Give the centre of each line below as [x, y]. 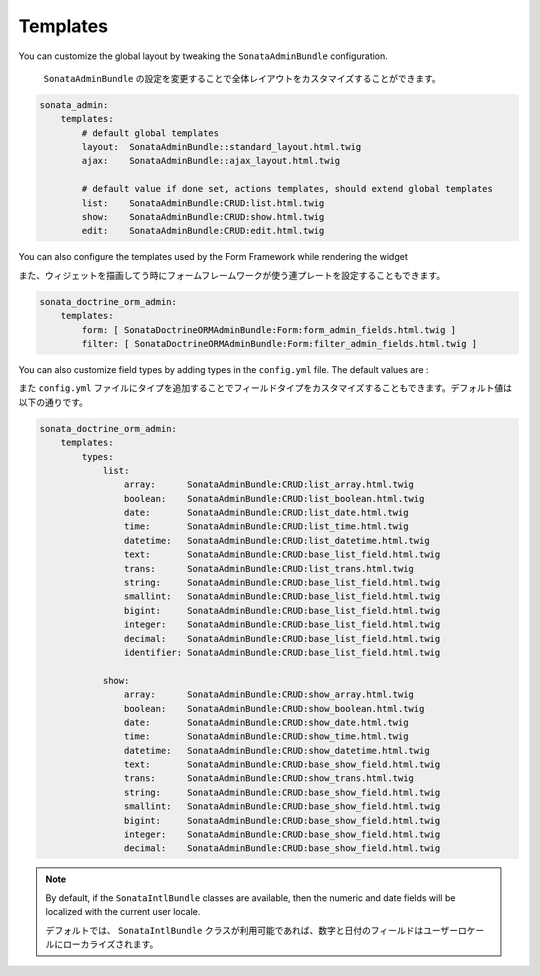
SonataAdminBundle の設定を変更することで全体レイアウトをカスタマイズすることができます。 [242, 78]
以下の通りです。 [53, 402]
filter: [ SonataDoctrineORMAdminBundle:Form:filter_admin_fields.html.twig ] [279, 343]
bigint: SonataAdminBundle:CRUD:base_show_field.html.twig [282, 820]
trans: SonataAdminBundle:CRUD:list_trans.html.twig [269, 568]
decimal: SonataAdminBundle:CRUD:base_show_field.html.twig [282, 848]
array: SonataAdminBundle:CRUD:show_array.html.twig [269, 694]
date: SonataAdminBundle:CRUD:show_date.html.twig [266, 722]
